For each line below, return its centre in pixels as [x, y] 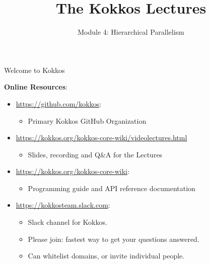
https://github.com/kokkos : [59, 103]
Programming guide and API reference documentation [112, 188]
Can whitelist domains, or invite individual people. [106, 256]
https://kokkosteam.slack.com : [63, 205]
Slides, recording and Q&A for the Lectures [95, 154]
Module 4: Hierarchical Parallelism [131, 32]
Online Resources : [36, 87]
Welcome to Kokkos [34, 70]
